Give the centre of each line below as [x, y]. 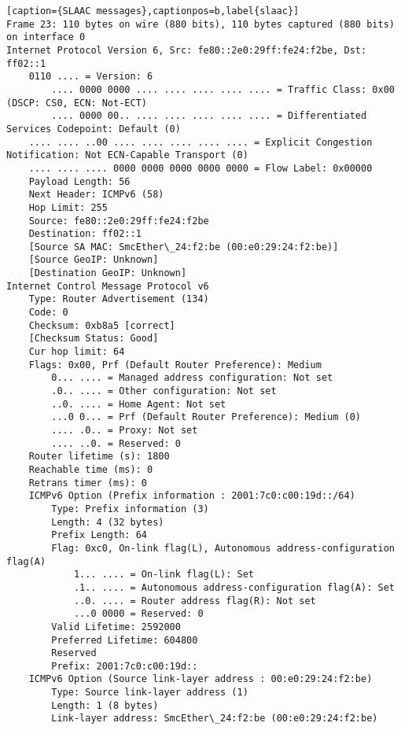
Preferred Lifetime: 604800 [125, 640]
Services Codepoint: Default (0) [94, 129]
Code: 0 [48, 313]
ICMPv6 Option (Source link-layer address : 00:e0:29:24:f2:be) [200, 679]
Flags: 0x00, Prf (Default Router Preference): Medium [175, 365]
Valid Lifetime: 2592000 [116, 627]
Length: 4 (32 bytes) [108, 522]
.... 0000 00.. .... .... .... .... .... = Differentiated [209, 116]
